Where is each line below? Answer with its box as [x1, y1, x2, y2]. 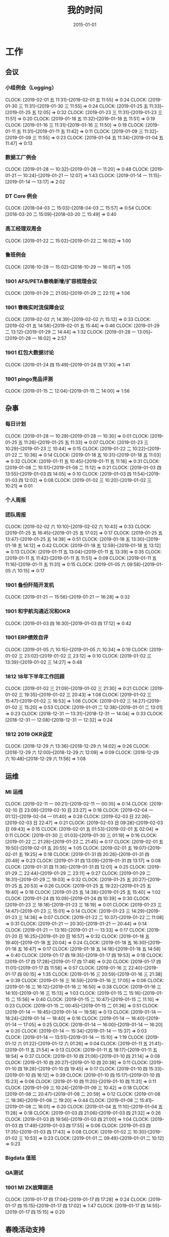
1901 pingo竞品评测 [5, 375, 53, 383]
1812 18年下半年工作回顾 [5, 673, 65, 680]
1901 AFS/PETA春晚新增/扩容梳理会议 [5, 278, 97, 285]
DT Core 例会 [5, 192, 37, 199]
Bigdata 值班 [5, 1154, 36, 1161]
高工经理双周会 [5, 225, 42, 232]
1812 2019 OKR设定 [5, 731, 53, 738]
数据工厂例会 [5, 153, 37, 160]
